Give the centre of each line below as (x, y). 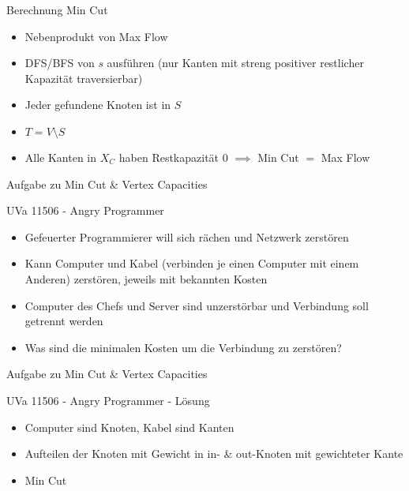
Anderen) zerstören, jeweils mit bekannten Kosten (146, 278)
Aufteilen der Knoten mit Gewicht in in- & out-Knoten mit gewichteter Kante (214, 454)
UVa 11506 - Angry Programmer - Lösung (108, 400)
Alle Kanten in (61, 157)
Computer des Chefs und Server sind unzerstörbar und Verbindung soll (197, 305)
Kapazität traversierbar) (84, 78)
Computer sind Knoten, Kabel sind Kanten (129, 427)
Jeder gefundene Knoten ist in (98, 105)
